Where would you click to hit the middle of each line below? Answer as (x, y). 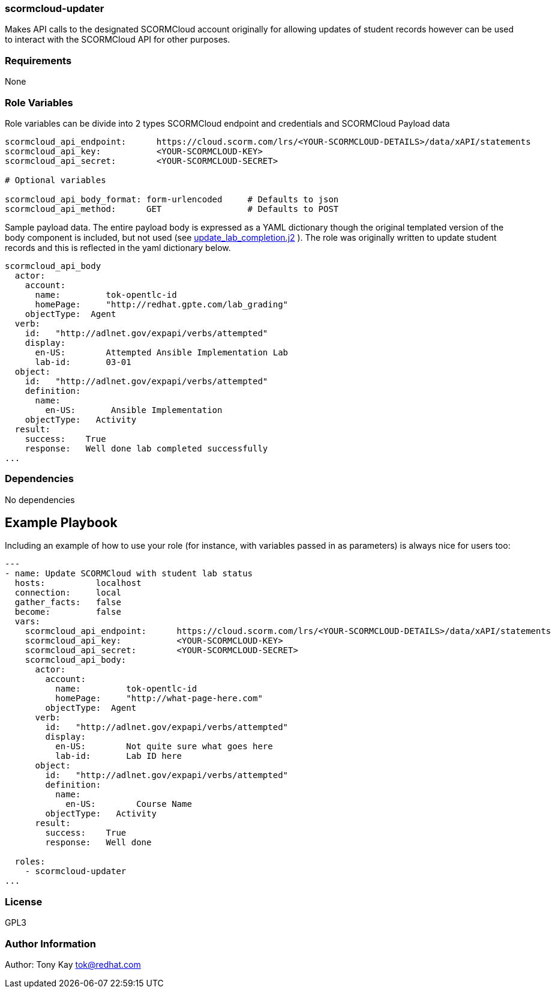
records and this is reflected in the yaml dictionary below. (118, 247)
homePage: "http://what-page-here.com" (159, 699)
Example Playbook (61, 523)
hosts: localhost (78, 583)
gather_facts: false (68, 602)
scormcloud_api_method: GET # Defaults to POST (172, 209)
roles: (30, 862)
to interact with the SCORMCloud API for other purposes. (118, 40)
